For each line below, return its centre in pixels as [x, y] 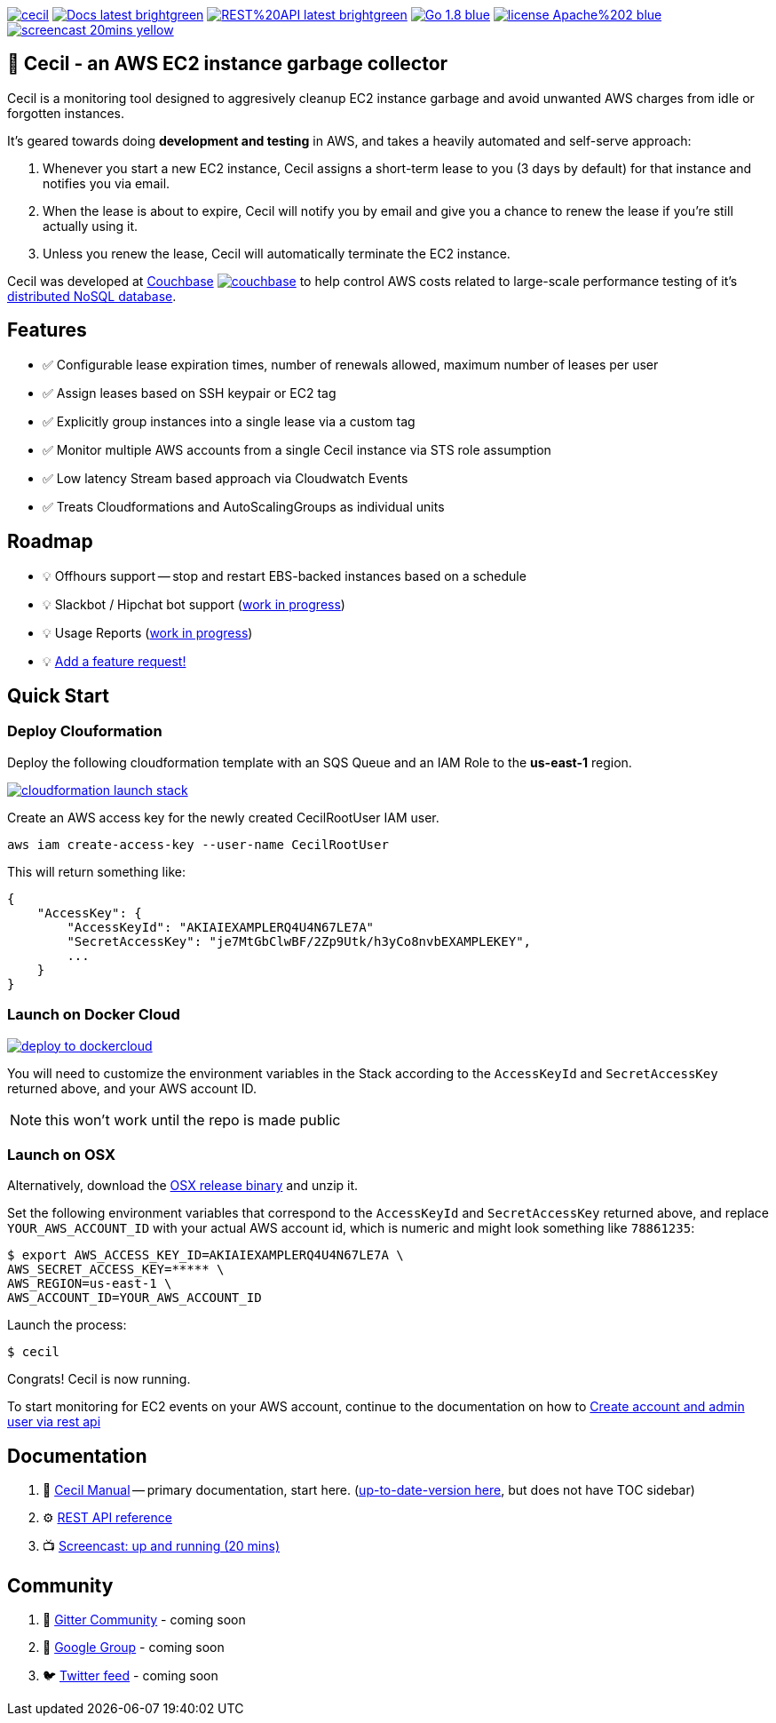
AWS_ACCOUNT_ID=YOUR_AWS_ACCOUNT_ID [135, 1298]
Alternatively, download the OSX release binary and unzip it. [183, 1186]
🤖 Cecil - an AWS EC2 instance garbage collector [228, 64]
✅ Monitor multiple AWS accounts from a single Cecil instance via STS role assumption [297, 449]
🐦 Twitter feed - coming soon [131, 1675]
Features [47, 330]
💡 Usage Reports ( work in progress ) [148, 632]
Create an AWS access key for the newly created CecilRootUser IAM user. [223, 817]
